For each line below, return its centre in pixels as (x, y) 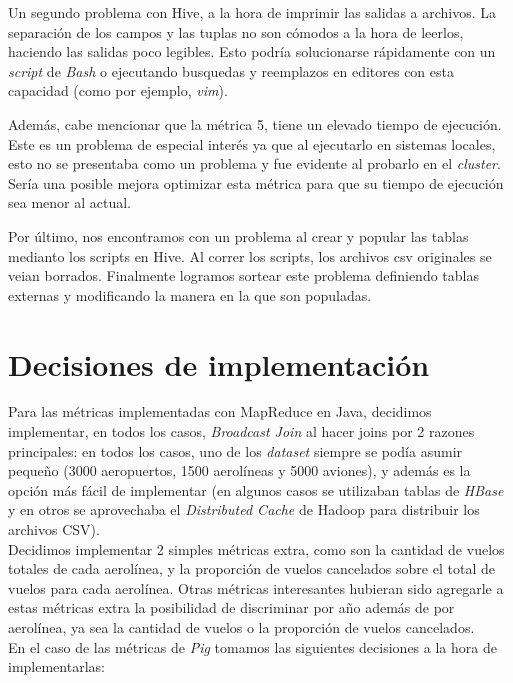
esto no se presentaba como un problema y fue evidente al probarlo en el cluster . (254, 163)
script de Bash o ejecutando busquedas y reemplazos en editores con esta (231, 70)
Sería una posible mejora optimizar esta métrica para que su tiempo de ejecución (256, 182)
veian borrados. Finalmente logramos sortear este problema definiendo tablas (243, 275)
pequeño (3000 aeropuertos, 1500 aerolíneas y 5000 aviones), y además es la (239, 470)
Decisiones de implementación (219, 363)
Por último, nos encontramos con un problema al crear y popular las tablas (238, 235)
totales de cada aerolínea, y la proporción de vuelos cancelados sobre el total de (251, 568)
